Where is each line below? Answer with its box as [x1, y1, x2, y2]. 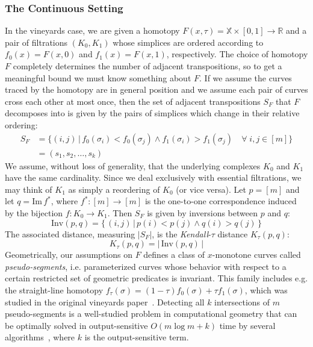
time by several [219, 319, 276, 331]
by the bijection [5, 207, 63, 219]
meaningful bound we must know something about [5, 71, 191, 84]
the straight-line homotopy [5, 283, 104, 296]
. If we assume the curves [199, 71, 292, 84]
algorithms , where [5, 331, 75, 343]
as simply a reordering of [68, 183, 160, 195]
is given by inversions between [147, 207, 258, 219]
